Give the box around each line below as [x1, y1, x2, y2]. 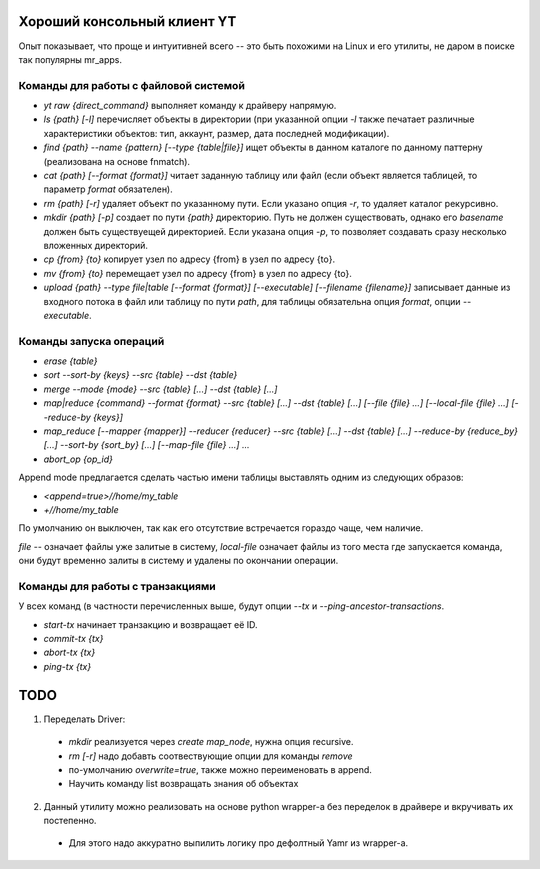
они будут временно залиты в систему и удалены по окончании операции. [18, 555, 339, 567]
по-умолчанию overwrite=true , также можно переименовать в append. [68, 763, 372, 775]
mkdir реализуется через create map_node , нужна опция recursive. [68, 736, 354, 748]
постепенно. [43, 815, 97, 827]
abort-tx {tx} [43, 646, 96, 659]
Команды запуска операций [18, 334, 165, 348]
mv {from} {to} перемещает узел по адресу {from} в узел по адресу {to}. [43, 267, 352, 279]
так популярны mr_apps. [18, 53, 123, 65]
